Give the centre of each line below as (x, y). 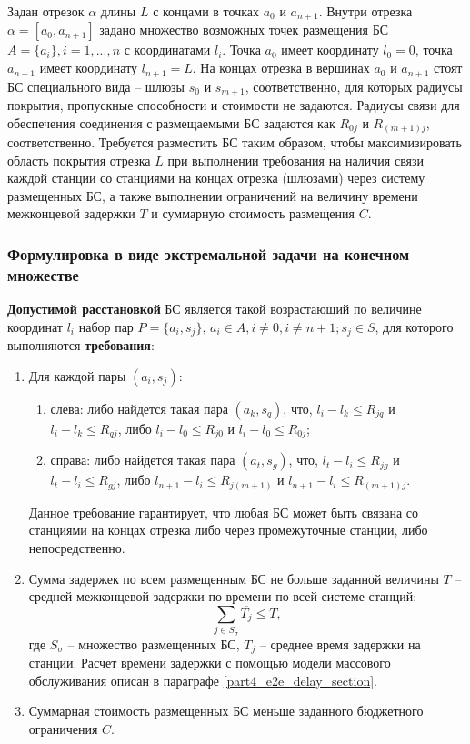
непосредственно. (77, 547)
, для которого (414, 326)
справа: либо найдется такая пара (143, 460)
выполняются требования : (81, 345)
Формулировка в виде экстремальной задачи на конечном (209, 253)
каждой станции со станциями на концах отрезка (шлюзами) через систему (216, 178)
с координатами (167, 50)
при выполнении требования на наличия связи (296, 160)
